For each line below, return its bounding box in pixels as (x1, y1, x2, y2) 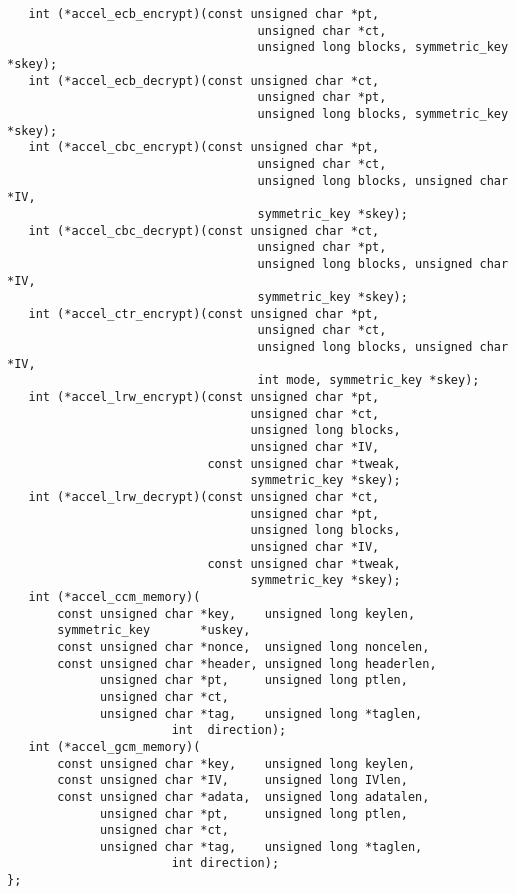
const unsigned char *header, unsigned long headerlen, (57, 656, 437, 671)
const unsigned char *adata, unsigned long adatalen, (57, 789, 430, 804)
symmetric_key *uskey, (57, 623, 251, 638)
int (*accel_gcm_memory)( (28, 739, 201, 754)
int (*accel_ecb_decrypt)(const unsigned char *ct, (28, 73, 380, 88)
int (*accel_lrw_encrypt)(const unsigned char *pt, (28, 390, 380, 405)
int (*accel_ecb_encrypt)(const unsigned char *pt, (28, 7, 380, 21)
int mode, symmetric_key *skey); (257, 373, 480, 388)
